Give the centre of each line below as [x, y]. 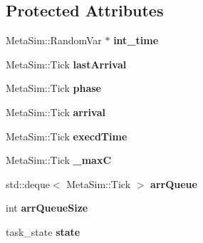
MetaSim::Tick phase [53, 88]
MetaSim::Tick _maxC [59, 160]
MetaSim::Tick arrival [56, 112]
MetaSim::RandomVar [54, 40]
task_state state [43, 231]
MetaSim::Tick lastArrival [66, 64]
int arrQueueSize [47, 208]
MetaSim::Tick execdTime [67, 136]
